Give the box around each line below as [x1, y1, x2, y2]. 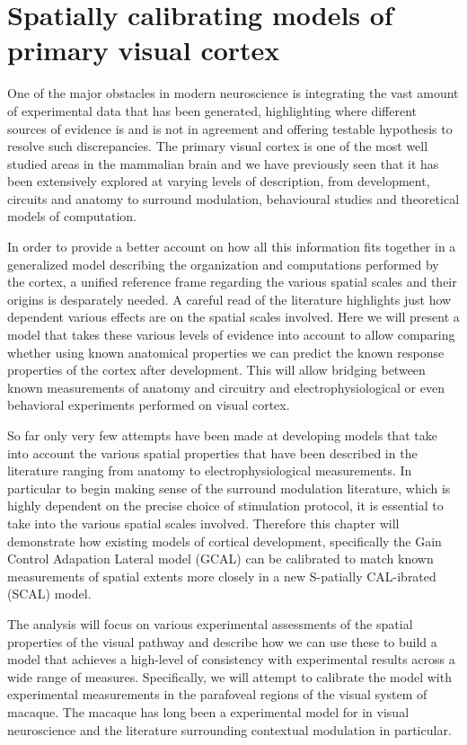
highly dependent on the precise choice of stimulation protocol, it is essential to [7, 496, 444, 515]
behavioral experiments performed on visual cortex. [7, 395, 290, 414]
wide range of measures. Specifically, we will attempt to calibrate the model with [7, 667, 452, 686]
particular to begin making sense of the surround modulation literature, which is [7, 478, 451, 497]
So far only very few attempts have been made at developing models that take [7, 426, 437, 444]
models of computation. [7, 207, 137, 226]
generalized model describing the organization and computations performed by [7, 254, 439, 273]
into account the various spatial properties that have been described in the [7, 443, 418, 462]
